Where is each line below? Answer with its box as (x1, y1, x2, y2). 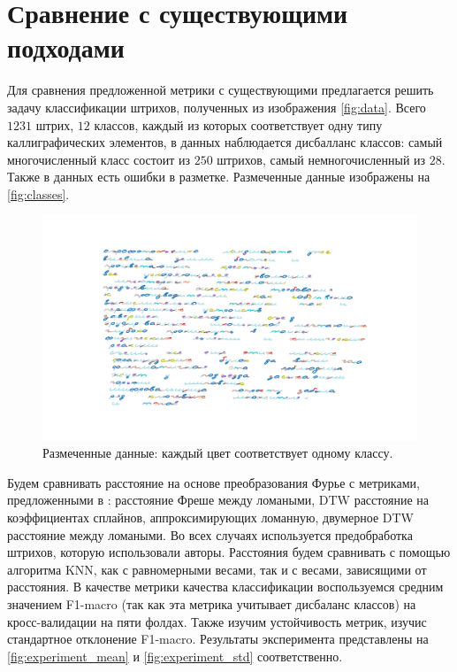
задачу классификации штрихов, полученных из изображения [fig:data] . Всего (7, 97, 426, 116)
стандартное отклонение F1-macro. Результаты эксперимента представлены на (7, 630, 429, 648)
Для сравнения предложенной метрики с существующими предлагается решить (7, 81, 434, 99)
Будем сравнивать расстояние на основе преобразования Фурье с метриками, (7, 473, 420, 491)
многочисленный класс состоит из (7, 150, 190, 168)
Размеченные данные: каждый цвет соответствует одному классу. (42, 444, 393, 462)
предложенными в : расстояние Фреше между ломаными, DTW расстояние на (7, 490, 429, 509)
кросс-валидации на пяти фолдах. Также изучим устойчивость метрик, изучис (7, 612, 427, 630)
